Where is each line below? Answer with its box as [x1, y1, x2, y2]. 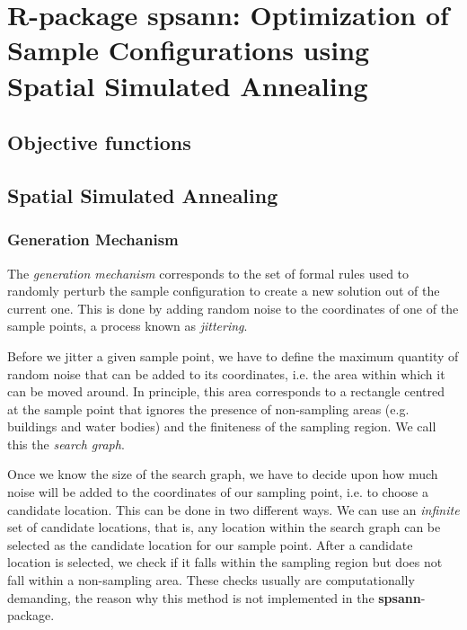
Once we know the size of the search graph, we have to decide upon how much [7, 465, 438, 484]
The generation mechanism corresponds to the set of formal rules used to [7, 263, 410, 282]
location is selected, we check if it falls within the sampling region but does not [7, 553, 443, 572]
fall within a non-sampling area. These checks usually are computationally [7, 571, 415, 590]
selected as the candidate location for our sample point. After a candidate [7, 535, 413, 554]
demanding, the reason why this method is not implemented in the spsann [7, 588, 421, 607]
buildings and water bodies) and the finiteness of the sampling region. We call [7, 417, 436, 436]
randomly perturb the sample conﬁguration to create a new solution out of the [7, 281, 440, 300]
